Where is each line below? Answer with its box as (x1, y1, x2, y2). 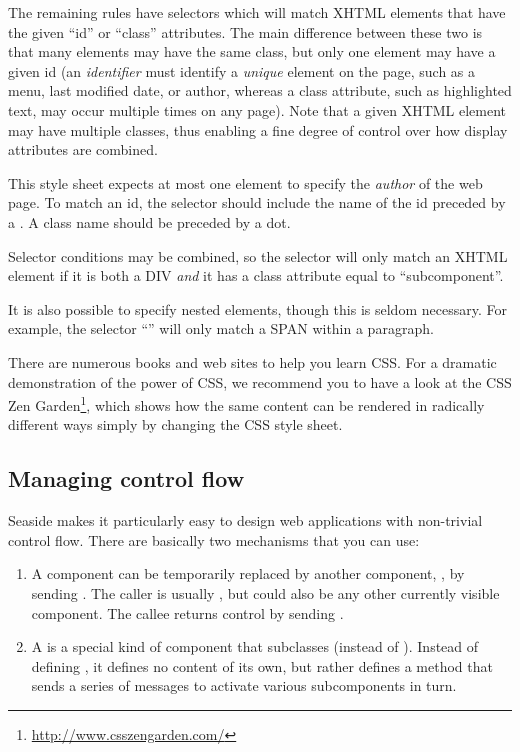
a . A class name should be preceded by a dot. (8, 211, 291, 232)
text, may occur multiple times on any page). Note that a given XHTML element (8, 99, 507, 120)
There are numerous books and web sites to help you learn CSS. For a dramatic (8, 351, 497, 372)
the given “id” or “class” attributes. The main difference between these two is (8, 21, 483, 42)
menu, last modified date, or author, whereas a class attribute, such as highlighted (8, 80, 512, 101)
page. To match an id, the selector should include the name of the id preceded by (8, 192, 506, 213)
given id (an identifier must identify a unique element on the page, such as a (8, 60, 476, 81)
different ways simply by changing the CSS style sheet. (8, 414, 343, 435)
